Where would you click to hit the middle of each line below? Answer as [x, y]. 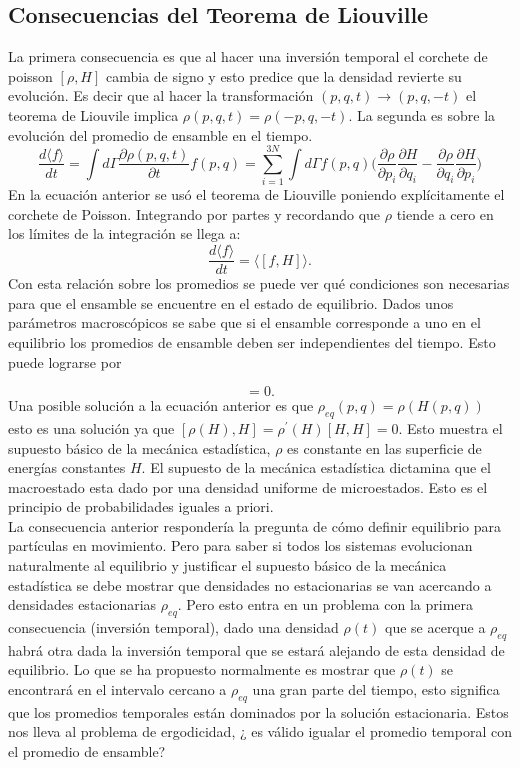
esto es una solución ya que [91, 427]
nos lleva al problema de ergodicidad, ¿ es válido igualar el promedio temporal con [260, 731]
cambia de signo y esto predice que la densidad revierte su [283, 75]
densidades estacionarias [82, 604]
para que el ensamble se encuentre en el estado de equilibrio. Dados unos [231, 302]
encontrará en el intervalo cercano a [117, 689]
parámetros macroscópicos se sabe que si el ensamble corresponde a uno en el [244, 322]
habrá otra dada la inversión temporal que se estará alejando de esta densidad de [256, 649]
